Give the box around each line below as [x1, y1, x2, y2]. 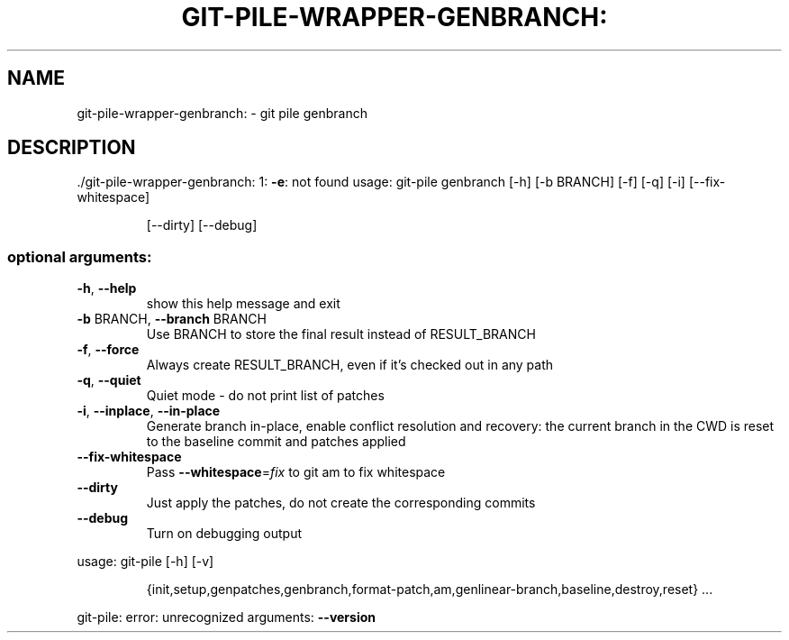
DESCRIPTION [7, 136, 136, 160]
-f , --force [77, 342, 140, 358]
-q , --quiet [77, 372, 141, 389]
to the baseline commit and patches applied [146, 434, 406, 450]
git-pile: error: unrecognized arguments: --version [77, 609, 376, 626]
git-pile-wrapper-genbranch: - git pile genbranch [77, 105, 367, 121]
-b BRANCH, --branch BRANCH [77, 311, 267, 327]
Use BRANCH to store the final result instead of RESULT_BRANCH [146, 326, 536, 343]
